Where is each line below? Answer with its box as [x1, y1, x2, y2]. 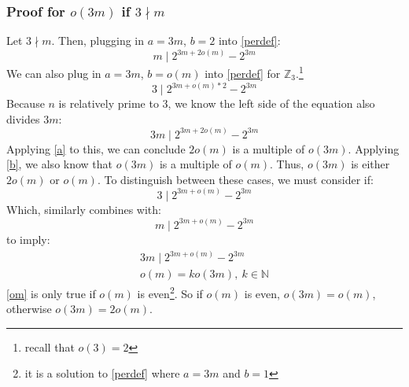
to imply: [6, 230, 50, 247]
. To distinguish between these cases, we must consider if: [97, 171, 374, 187]
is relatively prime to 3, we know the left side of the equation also [58, 95, 375, 112]
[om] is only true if [6, 285, 96, 301]
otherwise [6, 300, 52, 317]
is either [351, 156, 390, 172]
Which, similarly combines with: [6, 201, 161, 217]
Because [6, 95, 45, 112]
